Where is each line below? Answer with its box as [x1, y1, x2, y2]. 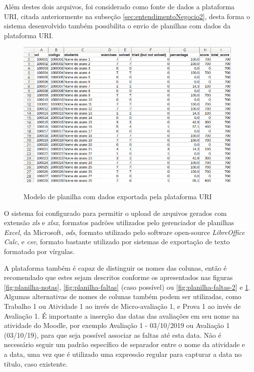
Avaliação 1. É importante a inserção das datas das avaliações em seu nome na [4, 310, 239, 321]
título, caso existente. [4, 358, 68, 369]
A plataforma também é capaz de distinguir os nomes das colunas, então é [4, 262, 227, 273]
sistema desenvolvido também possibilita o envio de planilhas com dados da [4, 21, 231, 31]
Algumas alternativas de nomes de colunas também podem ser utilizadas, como [4, 291, 242, 302]
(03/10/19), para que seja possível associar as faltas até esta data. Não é [4, 329, 221, 340]
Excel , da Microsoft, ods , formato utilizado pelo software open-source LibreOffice [4, 227, 245, 237]
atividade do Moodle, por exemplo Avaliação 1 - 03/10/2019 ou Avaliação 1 [4, 320, 230, 330]
